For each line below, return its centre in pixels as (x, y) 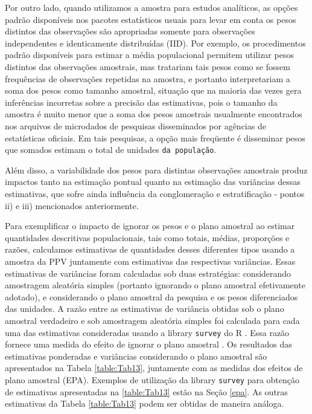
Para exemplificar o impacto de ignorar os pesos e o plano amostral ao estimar (150, 226)
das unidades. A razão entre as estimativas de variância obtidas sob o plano (145, 309)
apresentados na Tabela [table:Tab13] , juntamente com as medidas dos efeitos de (154, 368)
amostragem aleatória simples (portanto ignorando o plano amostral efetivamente (155, 285)
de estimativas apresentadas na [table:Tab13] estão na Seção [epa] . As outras (146, 391)
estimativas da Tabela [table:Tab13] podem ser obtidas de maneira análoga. (145, 403)
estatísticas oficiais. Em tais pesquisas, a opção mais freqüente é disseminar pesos (155, 137)
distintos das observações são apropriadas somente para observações (130, 31)
